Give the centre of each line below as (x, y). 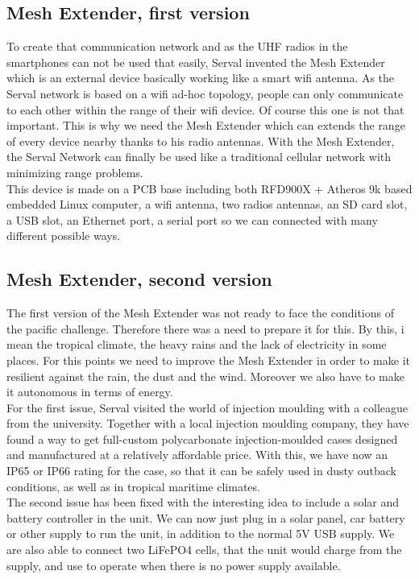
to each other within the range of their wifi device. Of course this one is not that (205, 109)
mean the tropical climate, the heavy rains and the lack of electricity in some (197, 344)
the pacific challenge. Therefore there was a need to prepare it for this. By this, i (205, 328)
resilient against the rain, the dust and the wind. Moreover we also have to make (205, 376)
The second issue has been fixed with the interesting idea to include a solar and (203, 502)
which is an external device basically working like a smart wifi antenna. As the (201, 78)
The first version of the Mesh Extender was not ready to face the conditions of (200, 313)
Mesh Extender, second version (139, 279)
